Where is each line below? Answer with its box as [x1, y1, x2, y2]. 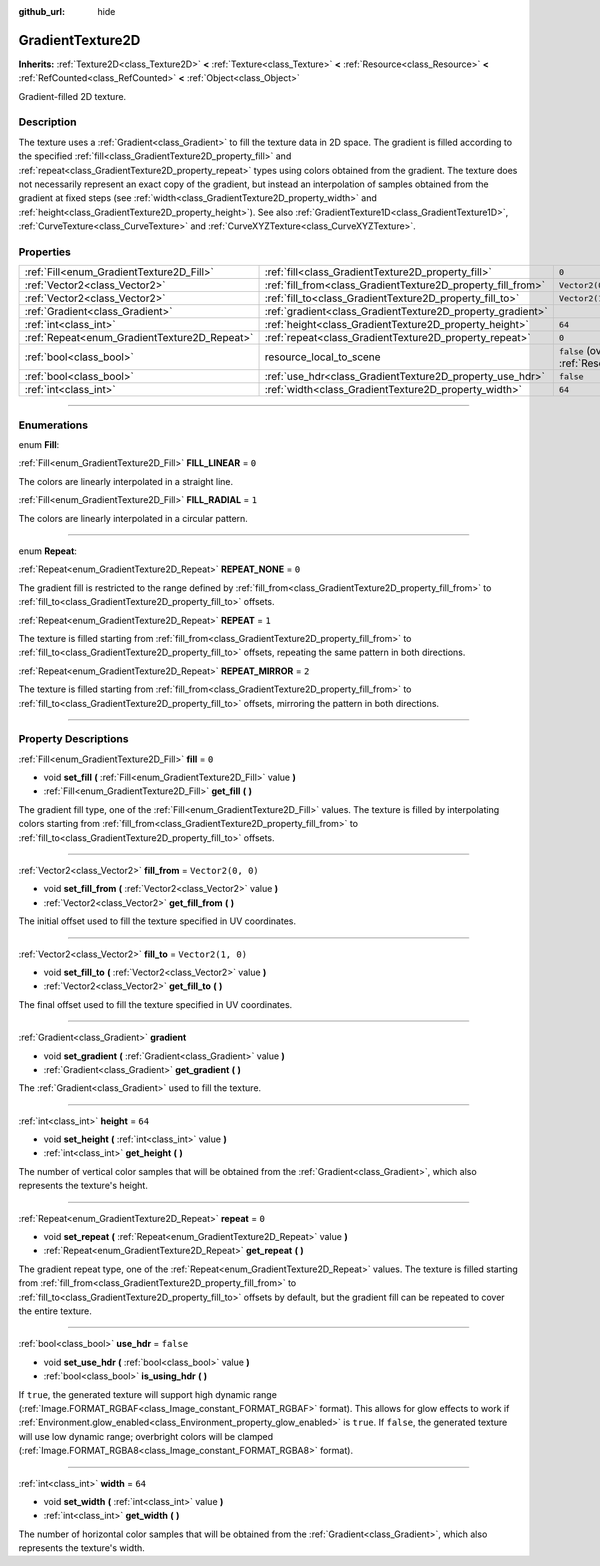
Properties [18, 245, 72, 259]
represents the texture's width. [18, 1542, 145, 1554]
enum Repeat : [18, 545, 77, 557]
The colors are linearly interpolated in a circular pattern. [18, 512, 249, 524]
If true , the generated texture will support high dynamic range [18, 1388, 277, 1400]
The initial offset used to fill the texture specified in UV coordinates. [18, 915, 297, 927]
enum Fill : [18, 439, 60, 451]
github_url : [18, 6, 65, 17]
